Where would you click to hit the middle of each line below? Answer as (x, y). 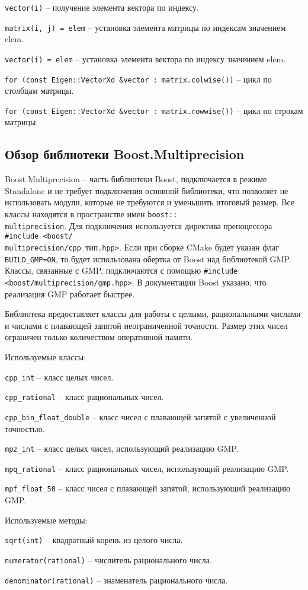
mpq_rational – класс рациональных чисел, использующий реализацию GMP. (147, 468)
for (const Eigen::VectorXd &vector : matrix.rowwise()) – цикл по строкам (154, 110)
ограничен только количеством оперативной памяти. (99, 337)
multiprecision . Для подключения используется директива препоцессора (139, 225)
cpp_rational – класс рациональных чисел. (84, 397)
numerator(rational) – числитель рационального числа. (108, 559)
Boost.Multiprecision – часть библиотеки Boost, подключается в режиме (136, 179)
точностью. (25, 428)
